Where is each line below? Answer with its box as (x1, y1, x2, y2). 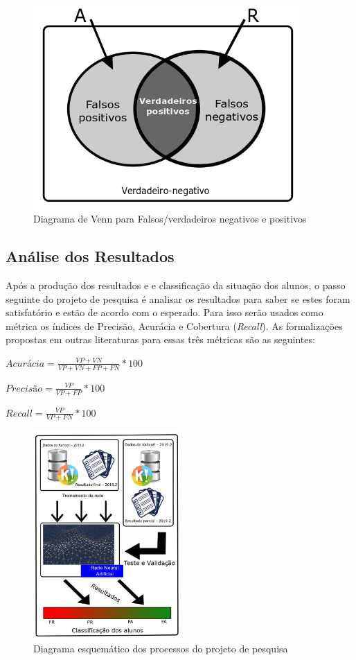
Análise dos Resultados (6, 245, 175, 267)
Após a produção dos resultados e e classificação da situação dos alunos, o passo (6, 278, 346, 293)
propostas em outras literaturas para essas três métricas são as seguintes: (6, 332, 315, 347)
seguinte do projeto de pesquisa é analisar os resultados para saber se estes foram (6, 291, 350, 306)
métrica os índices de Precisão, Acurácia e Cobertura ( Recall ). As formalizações (6, 318, 343, 333)
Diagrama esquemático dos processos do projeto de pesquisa (33, 641, 288, 655)
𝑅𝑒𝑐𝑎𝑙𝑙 (6, 408, 33, 419)
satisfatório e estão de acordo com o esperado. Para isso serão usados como (6, 305, 323, 320)
